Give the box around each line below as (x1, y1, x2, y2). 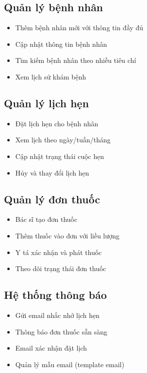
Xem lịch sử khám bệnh (15, 71, 86, 81)
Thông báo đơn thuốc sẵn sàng (15, 326, 107, 336)
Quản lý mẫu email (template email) (15, 359, 125, 369)
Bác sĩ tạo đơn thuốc (15, 214, 78, 224)
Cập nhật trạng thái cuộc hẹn (15, 151, 104, 161)
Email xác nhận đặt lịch (15, 343, 87, 353)
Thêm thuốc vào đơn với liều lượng (15, 230, 120, 240)
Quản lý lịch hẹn (4, 95, 89, 110)
